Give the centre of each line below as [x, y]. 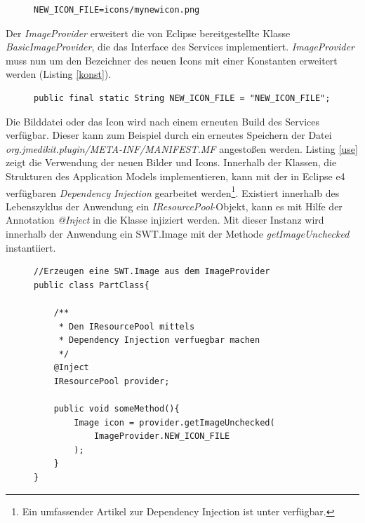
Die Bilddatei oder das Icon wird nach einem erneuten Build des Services [163, 121]
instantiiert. [31, 247]
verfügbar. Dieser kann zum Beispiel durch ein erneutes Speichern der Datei [169, 135]
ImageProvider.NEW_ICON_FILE [162, 436]
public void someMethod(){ [117, 409]
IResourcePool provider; [112, 381]
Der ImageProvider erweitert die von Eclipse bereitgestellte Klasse [148, 33]
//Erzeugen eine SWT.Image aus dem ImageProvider [152, 272]
